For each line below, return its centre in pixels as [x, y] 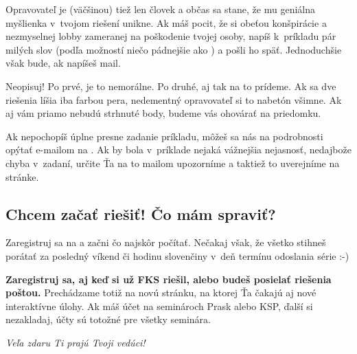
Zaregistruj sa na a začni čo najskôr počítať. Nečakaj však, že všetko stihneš [166, 242]
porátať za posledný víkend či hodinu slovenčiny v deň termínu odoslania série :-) [177, 255]
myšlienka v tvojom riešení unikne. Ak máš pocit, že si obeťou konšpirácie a [166, 22]
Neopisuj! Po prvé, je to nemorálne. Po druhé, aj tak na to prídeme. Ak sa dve [171, 86]
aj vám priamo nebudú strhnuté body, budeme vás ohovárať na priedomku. [163, 113]
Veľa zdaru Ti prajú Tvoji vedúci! [76, 342]
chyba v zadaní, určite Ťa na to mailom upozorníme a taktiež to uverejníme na [173, 163]
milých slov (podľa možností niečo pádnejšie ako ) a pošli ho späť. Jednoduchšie [174, 49]
